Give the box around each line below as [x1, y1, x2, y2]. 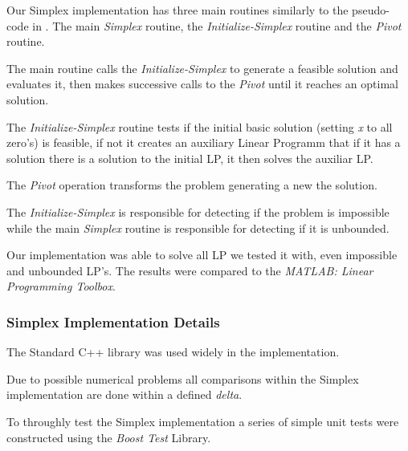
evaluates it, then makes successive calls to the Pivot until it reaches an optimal [6, 75, 398, 92]
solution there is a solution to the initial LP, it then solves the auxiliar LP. [6, 149, 373, 166]
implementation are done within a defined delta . [6, 386, 243, 403]
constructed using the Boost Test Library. [6, 429, 211, 445]
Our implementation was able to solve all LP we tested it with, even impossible [6, 246, 398, 263]
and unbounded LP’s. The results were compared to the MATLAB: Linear [6, 262, 373, 278]
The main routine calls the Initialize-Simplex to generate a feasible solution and [6, 59, 398, 76]
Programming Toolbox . [6, 278, 116, 295]
